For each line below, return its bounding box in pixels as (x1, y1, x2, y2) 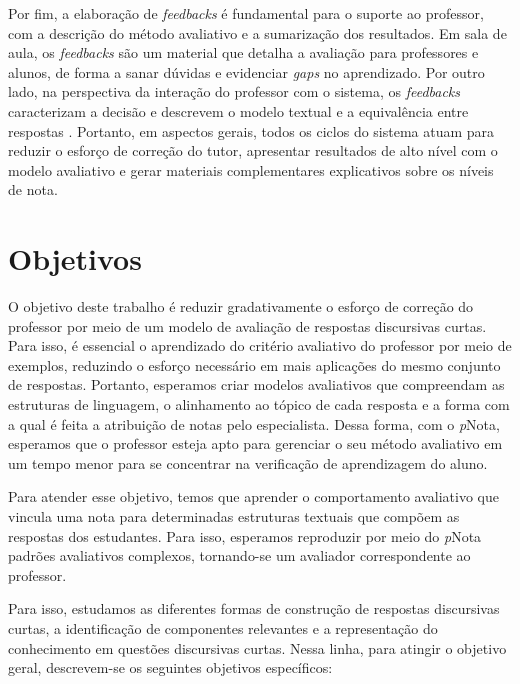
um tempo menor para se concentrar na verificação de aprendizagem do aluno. (8, 452, 488, 473)
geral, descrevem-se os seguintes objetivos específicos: (8, 657, 333, 678)
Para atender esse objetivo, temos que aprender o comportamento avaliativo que (8, 486, 499, 507)
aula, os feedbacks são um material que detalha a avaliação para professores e (8, 42, 479, 63)
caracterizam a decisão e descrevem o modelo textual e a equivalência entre (8, 100, 469, 121)
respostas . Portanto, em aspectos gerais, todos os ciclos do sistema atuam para (8, 120, 495, 141)
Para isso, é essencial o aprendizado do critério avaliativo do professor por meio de (8, 335, 512, 356)
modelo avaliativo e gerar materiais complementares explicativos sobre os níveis (8, 159, 494, 180)
